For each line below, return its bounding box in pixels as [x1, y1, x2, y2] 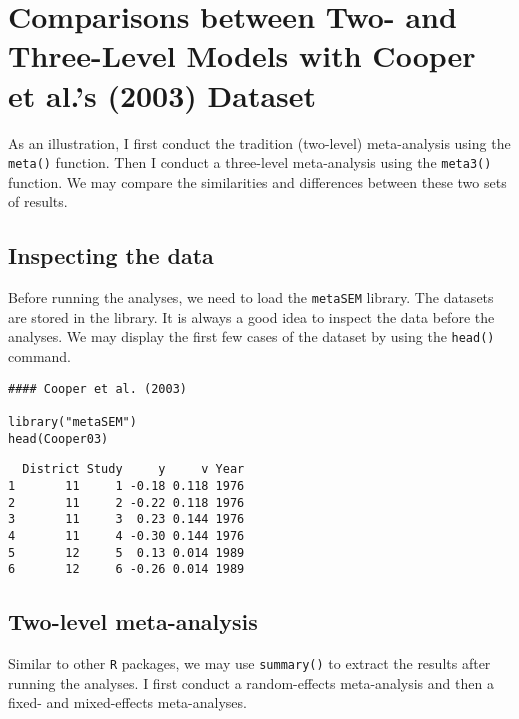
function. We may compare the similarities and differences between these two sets [8, 171, 507, 192]
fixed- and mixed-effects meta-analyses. [8, 692, 247, 713]
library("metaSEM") [8, 414, 137, 429]
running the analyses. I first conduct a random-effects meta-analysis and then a [8, 672, 494, 693]
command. [8, 346, 71, 367]
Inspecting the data [8, 240, 214, 271]
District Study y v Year [22, 462, 245, 477]
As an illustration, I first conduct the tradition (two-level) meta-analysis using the [8, 132, 511, 153]
